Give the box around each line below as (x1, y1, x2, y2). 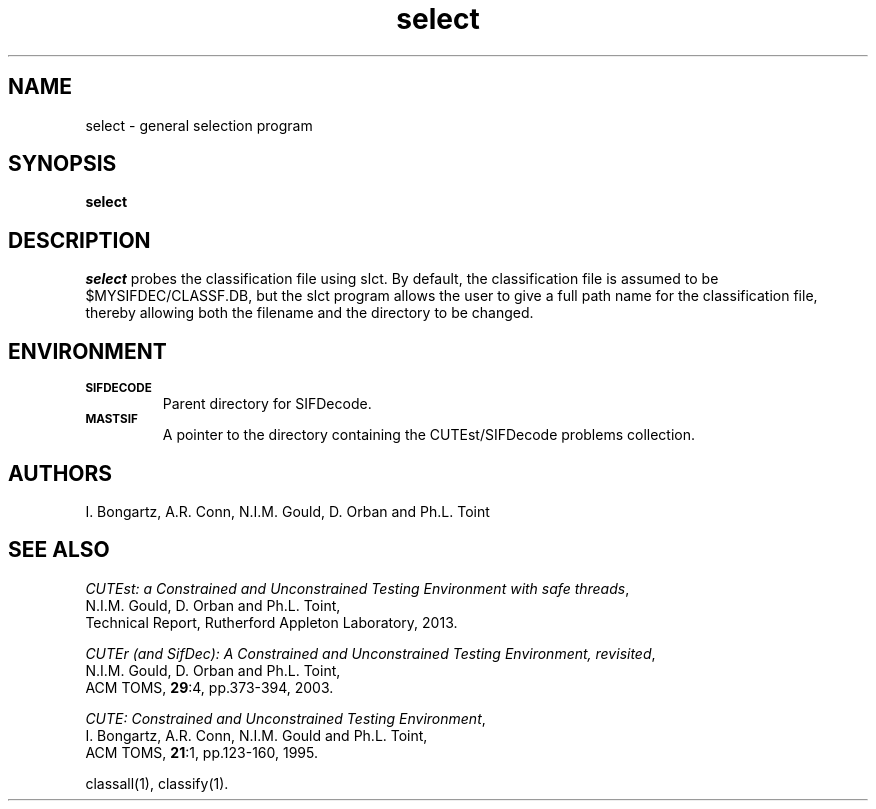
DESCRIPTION (8, 227, 151, 253)
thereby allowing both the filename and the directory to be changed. (85, 304, 534, 322)
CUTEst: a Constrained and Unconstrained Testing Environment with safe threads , (85, 579, 630, 597)
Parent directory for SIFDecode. (162, 395, 372, 413)
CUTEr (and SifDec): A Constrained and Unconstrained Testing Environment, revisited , (85, 644, 656, 662)
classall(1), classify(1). (85, 774, 229, 792)
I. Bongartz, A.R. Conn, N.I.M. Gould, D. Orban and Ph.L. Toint (85, 502, 490, 520)
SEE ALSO (8, 537, 110, 563)
